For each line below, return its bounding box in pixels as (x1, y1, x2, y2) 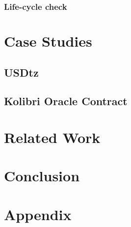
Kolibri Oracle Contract (4, 93, 128, 109)
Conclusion (4, 166, 80, 186)
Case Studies (4, 31, 92, 51)
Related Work (4, 127, 101, 147)
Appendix (4, 204, 72, 224)
